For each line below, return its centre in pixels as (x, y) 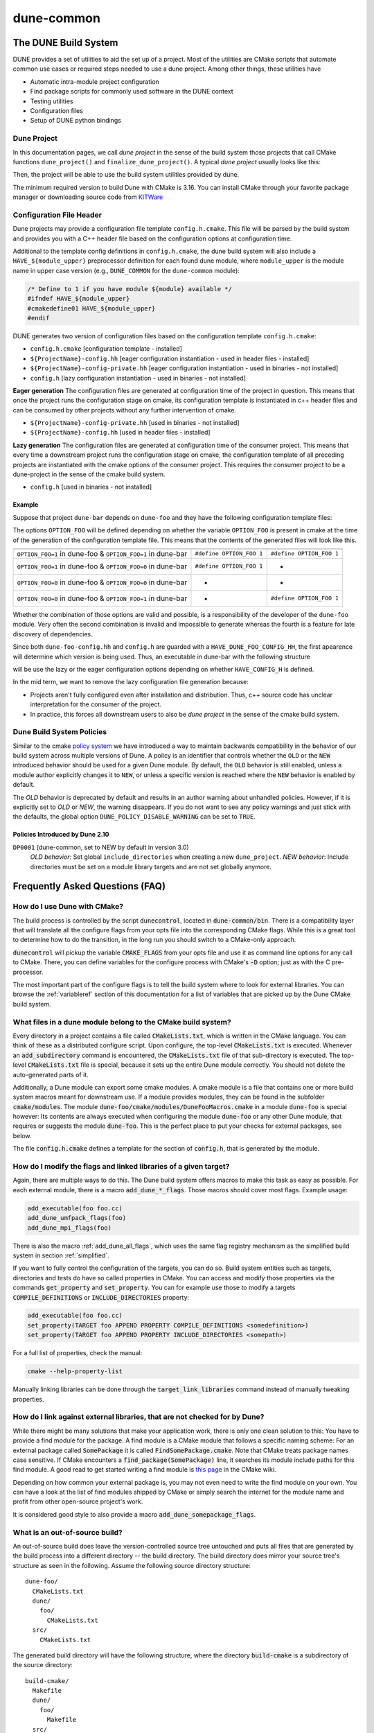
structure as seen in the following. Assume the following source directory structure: (132, 1565)
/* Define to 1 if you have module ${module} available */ (130, 289)
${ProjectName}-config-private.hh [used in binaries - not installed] (135, 423)
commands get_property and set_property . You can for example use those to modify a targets (154, 1288)
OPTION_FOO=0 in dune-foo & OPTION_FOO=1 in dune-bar (102, 598)
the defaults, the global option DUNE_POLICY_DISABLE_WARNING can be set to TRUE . (134, 817)
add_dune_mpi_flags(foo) (70, 1228)
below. (22, 1135)
